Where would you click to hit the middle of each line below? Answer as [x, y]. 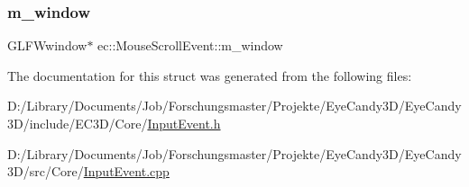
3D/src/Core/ [46, 171]
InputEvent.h [184, 123]
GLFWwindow [47, 45]
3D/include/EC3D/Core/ [78, 123]
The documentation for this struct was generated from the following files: [210, 75]
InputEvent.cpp [126, 171]
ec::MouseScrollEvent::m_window [190, 45]
